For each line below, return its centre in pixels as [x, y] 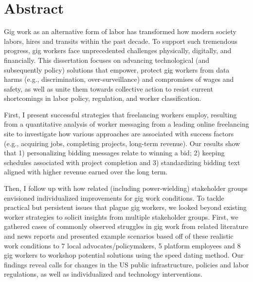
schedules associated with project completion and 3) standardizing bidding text [122, 162]
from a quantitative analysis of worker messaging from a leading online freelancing [126, 124]
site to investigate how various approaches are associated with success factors [119, 134]
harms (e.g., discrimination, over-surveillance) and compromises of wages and [119, 79]
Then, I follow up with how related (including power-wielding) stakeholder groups [126, 188]
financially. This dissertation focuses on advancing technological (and [107, 60]
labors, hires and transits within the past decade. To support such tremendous [121, 41]
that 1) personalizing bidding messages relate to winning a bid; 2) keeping [114, 153]
